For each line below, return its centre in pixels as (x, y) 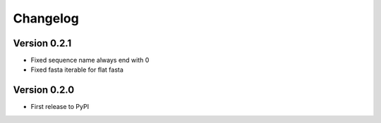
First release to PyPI (60, 107)
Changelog (46, 18)
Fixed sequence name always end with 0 (90, 60)
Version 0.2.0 (44, 90)
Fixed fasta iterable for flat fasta (77, 70)
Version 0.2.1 (42, 43)
